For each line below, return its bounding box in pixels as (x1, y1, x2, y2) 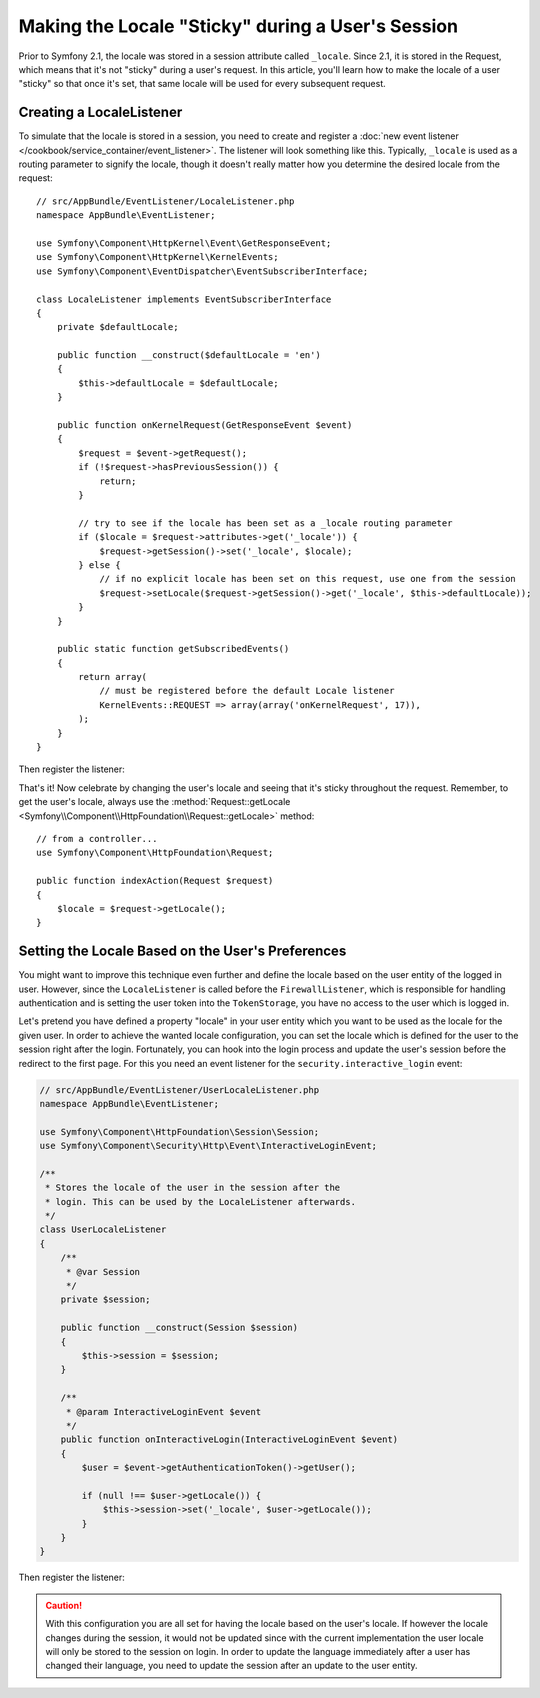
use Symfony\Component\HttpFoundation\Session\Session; (39, 1126, 320, 1137)
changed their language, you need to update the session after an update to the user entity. (45, 1660, 419, 1672)
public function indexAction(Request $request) (36, 875, 274, 887)
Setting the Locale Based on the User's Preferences (18, 943, 347, 960)
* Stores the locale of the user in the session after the (45, 1182, 341, 1194)
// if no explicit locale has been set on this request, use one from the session (99, 573, 517, 585)
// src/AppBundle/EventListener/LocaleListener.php (36, 195, 295, 207)
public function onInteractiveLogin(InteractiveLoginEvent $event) (60, 1434, 399, 1445)
